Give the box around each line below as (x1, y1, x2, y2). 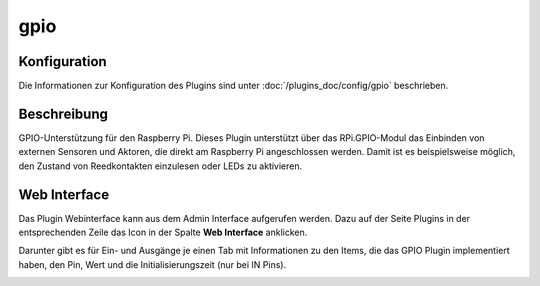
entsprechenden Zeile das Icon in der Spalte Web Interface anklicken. (18, 226, 308, 239)
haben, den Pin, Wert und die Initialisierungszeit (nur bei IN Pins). (18, 258, 287, 270)
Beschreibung (18, 105, 109, 122)
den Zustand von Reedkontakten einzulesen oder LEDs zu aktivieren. (18, 160, 303, 172)
